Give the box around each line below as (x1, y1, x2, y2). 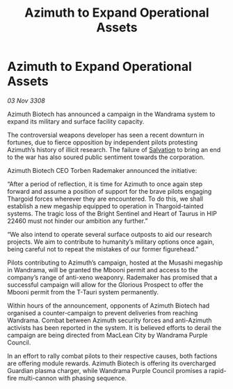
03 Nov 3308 (7, 96, 45, 105)
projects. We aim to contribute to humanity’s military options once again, (7, 238, 214, 246)
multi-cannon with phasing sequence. (18, 374, 127, 382)
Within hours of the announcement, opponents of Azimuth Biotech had (7, 301, 210, 310)
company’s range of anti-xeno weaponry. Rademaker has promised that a (7, 273, 218, 281)
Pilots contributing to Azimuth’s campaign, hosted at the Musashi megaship (7, 258, 223, 267)
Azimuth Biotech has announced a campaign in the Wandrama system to (7, 110, 216, 118)
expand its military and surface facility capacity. (7, 117, 145, 126)
